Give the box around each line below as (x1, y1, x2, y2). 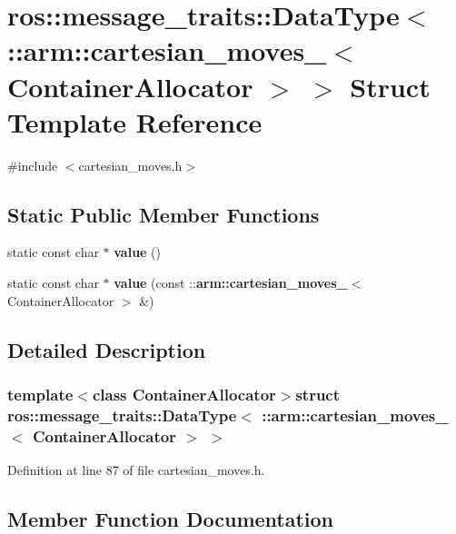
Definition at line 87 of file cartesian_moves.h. (7, 460, 265, 480)
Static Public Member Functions (7, 200, 320, 228)
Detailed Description (7, 335, 206, 363)
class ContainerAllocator (92, 382, 276, 405)
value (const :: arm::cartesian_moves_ (114, 273, 348, 292)
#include (7, 155, 58, 174)
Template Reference (7, 103, 263, 140)
